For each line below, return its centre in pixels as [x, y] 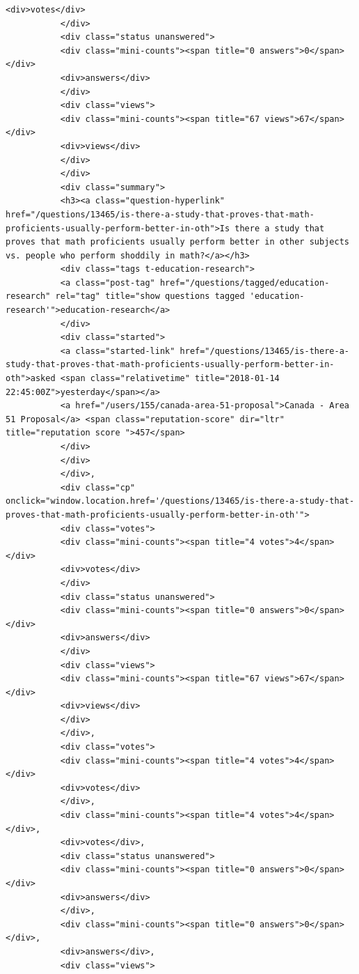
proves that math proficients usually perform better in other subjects [177, 242]
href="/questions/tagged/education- [245, 283]
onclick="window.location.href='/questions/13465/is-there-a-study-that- [180, 501]
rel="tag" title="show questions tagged [150, 296]
